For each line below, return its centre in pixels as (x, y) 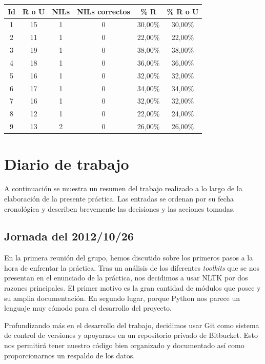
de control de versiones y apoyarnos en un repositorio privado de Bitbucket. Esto (131, 335)
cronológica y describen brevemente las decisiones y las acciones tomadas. (120, 208)
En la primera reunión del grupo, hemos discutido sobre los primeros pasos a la (129, 258)
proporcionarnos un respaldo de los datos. (70, 355)
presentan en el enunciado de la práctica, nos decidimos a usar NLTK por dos (126, 278)
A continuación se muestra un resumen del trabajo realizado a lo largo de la (123, 188)
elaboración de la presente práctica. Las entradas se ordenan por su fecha (119, 198)
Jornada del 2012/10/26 (69, 236)
